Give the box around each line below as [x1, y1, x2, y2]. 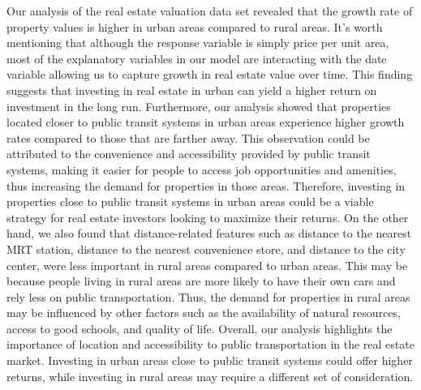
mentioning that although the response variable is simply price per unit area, [6, 34, 389, 51]
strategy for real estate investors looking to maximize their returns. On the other [6, 208, 409, 225]
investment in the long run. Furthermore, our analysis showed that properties [6, 97, 391, 114]
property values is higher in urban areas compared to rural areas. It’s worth [6, 18, 383, 35]
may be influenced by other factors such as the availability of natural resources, [6, 304, 401, 321]
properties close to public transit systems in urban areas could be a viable [6, 193, 374, 210]
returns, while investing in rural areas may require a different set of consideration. [6, 367, 414, 384]
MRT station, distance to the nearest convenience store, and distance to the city [6, 240, 406, 257]
